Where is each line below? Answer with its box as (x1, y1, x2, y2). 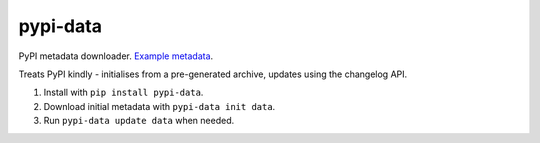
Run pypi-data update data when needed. (43, 115, 235, 127)
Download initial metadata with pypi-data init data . (43, 100, 276, 112)
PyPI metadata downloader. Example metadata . (18, 50, 214, 62)
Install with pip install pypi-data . (43, 86, 204, 99)
